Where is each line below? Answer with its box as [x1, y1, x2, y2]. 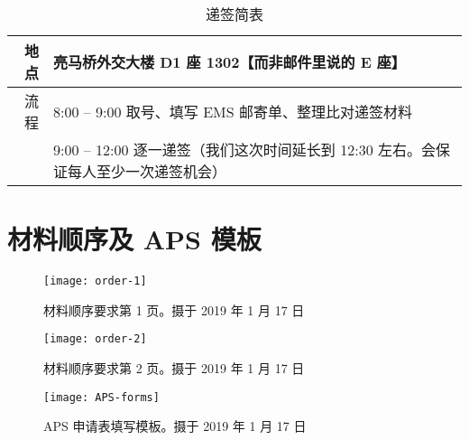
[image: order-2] [43, 332, 147, 346]
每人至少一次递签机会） [67, 161, 226, 182]
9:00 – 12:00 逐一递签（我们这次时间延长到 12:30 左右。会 [52, 139, 436, 160]
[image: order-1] [43, 275, 147, 288]
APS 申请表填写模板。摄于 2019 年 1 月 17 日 [43, 417, 307, 435]
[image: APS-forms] [43, 390, 160, 404]
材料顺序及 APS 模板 [7, 220, 262, 257]
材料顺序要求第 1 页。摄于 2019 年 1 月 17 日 [43, 300, 305, 319]
